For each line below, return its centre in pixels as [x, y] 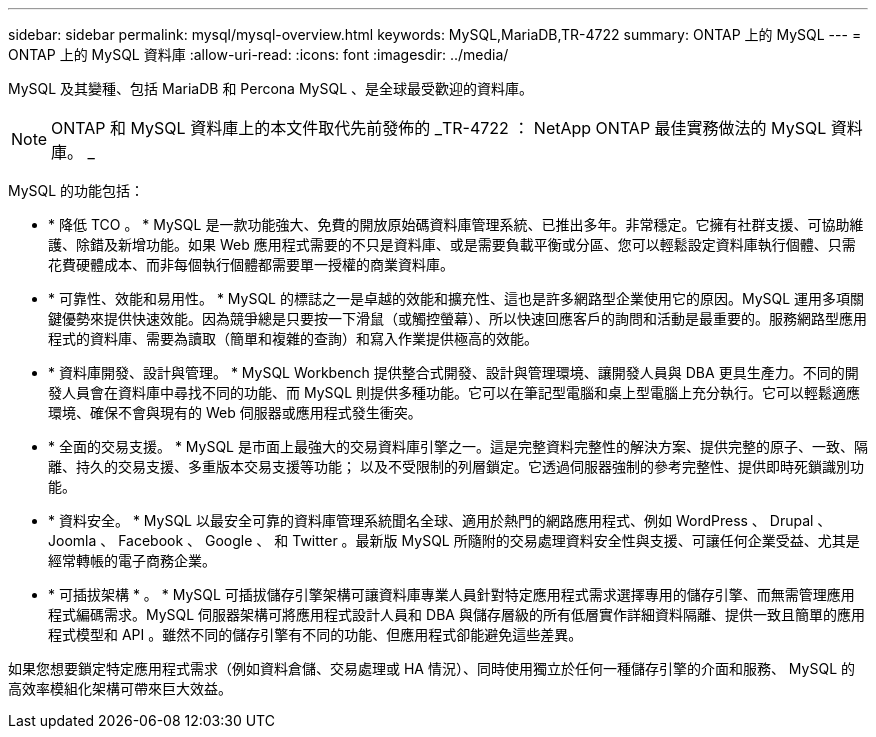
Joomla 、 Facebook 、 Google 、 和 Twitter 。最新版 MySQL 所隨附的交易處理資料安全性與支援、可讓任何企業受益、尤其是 [454, 540]
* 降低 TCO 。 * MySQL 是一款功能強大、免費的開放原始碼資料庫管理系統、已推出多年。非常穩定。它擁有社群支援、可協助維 [456, 224]
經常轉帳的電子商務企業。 [132, 560]
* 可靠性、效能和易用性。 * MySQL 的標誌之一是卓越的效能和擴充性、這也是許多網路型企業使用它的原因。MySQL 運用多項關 [456, 298]
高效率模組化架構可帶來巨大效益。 [120, 688]
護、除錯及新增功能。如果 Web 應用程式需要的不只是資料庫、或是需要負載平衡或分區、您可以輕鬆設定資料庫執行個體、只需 [452, 244]
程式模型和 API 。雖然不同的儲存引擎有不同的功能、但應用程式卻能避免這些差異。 [315, 634]
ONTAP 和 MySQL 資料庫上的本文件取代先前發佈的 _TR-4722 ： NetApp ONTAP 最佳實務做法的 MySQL [439, 128]
